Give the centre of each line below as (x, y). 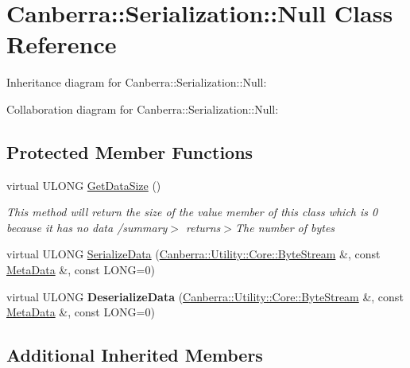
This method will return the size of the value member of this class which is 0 (192, 212)
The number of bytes (285, 227)
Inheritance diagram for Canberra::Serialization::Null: (137, 82)
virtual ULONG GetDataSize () (84, 185)
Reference (62, 44)
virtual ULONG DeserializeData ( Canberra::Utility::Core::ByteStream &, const (205, 296)
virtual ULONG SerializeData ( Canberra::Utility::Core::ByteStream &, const (193, 254)
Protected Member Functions (130, 151)
